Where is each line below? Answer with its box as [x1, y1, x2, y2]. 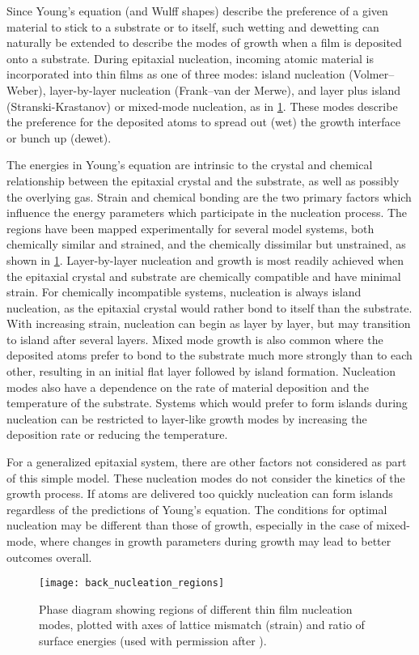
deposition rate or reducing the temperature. [6, 426, 228, 443]
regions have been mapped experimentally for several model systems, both [6, 219, 375, 236]
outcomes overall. [6, 548, 92, 565]
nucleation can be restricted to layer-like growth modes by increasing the [6, 410, 367, 427]
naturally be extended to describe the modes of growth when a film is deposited [6, 34, 402, 51]
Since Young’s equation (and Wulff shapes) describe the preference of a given [6, 2, 388, 19]
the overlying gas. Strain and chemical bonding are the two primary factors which [6, 188, 412, 205]
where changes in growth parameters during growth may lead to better [40, 533, 391, 549]
